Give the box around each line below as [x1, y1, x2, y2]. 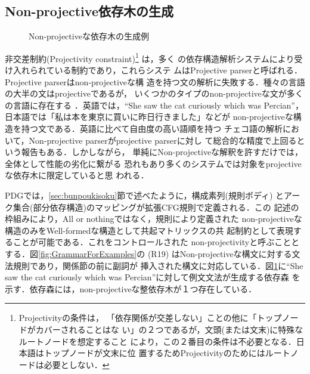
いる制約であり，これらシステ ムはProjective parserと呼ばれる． [54, 64, 302, 76]
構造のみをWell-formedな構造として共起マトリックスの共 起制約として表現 [5, 224, 293, 236]
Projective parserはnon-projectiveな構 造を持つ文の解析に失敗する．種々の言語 [5, 75, 305, 88]
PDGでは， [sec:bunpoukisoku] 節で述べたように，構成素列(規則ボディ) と [5, 188, 284, 201]
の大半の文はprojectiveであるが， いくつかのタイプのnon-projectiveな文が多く [5, 87, 303, 100]
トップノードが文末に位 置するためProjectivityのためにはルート [44, 347, 290, 359]
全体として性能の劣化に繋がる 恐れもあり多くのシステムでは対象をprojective [5, 157, 302, 169]
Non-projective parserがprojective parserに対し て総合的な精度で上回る [29, 134, 297, 146]
